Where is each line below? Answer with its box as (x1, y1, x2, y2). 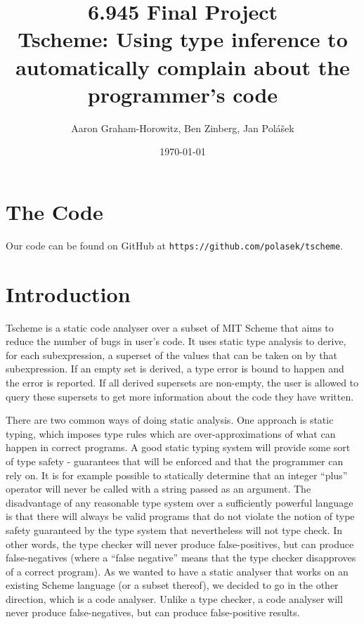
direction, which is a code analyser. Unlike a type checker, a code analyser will (6, 591, 343, 606)
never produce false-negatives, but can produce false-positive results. (6, 605, 300, 620)
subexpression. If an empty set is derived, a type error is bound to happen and (6, 361, 344, 376)
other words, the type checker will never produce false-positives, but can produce (6, 536, 354, 551)
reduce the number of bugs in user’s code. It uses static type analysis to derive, (6, 334, 346, 349)
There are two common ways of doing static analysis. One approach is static (6, 412, 334, 427)
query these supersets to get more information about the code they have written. (6, 389, 354, 403)
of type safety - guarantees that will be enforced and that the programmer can (6, 453, 344, 468)
